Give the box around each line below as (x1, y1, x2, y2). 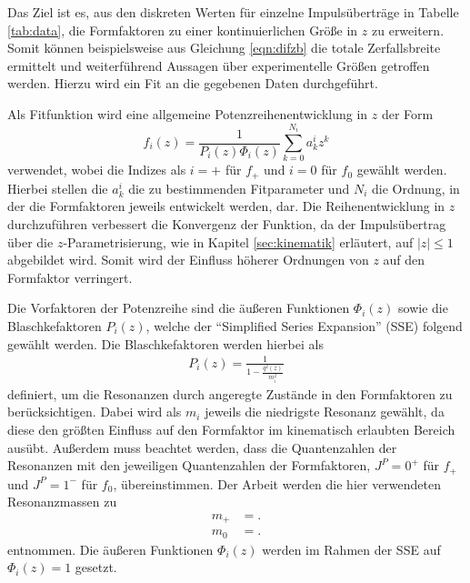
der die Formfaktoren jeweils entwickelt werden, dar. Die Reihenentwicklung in (7, 196, 445, 216)
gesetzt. (75, 558, 117, 577)
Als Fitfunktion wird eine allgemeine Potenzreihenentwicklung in (7, 104, 368, 123)
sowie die (398, 298, 448, 317)
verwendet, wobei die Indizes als (7, 160, 186, 179)
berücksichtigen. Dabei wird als (7, 402, 182, 421)
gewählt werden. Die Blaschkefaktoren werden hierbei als (7, 334, 324, 353)
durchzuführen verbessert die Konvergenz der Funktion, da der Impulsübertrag (7, 214, 446, 233)
